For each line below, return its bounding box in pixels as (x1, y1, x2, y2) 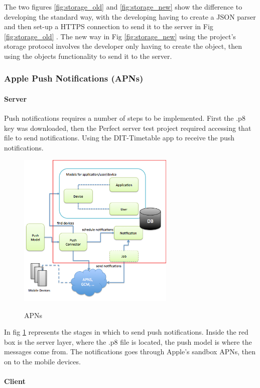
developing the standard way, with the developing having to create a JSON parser (4, 11, 256, 22)
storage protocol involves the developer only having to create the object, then (4, 41, 242, 51)
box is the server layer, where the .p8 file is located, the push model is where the (4, 336, 252, 347)
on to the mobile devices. (4, 356, 81, 367)
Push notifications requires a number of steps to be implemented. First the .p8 (4, 113, 245, 123)
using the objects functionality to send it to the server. (4, 50, 172, 61)
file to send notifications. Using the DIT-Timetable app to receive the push (4, 132, 235, 143)
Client (4, 376, 26, 386)
